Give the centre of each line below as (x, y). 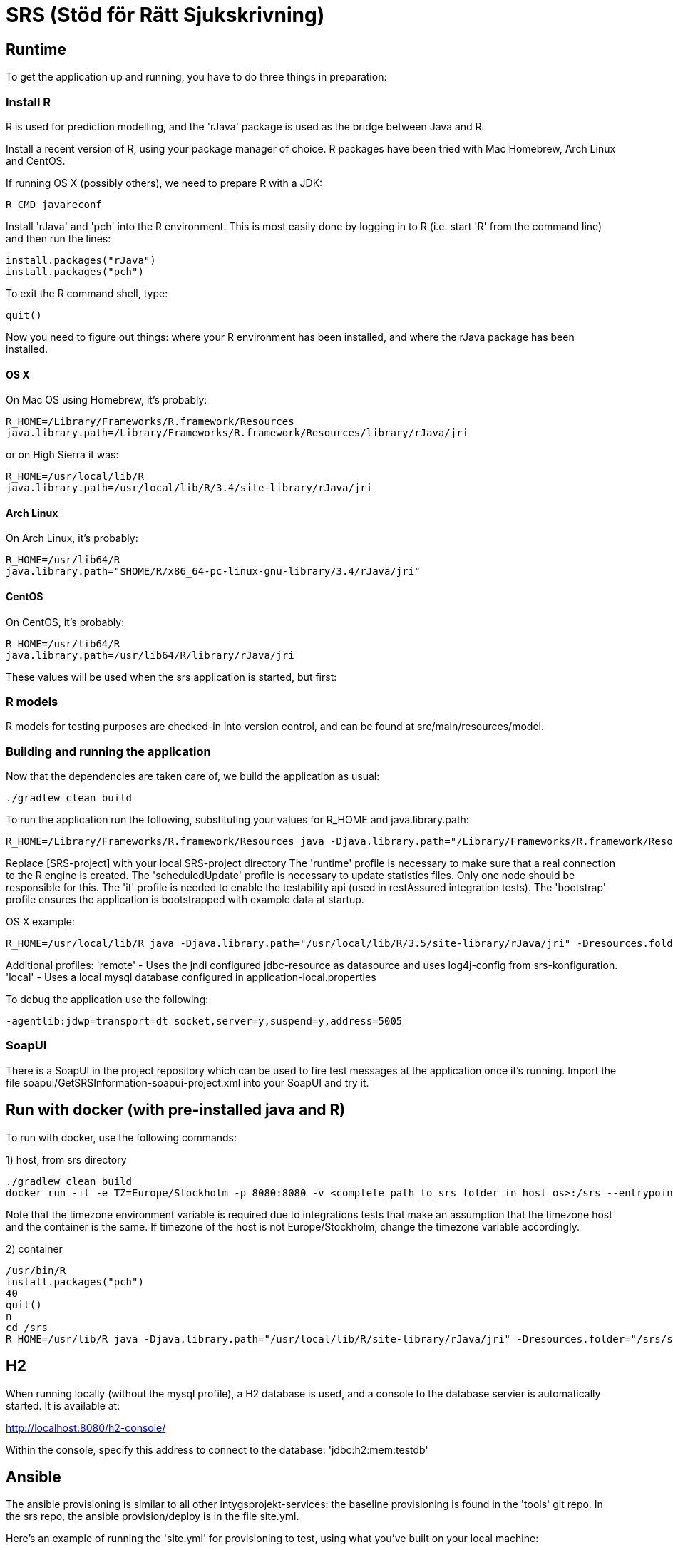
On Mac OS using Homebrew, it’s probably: (107, 400)
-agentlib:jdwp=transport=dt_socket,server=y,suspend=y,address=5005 (204, 1021)
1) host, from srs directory (66, 1159)
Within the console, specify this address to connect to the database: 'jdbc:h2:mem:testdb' (217, 1449)
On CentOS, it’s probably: (65, 622)
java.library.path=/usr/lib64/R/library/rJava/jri (150, 655)
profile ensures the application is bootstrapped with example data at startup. (185, 900)
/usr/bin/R (36, 1270)
